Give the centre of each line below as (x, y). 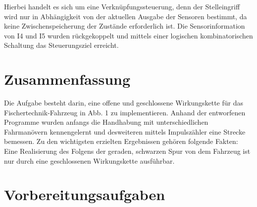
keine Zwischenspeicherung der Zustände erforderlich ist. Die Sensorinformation (125, 26)
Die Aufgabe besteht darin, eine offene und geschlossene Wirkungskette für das (124, 103)
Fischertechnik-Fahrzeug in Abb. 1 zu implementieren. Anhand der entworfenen (125, 112)
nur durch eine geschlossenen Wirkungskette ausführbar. (89, 160)
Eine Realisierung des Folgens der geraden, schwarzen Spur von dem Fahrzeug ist (127, 151)
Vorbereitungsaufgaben (85, 194)
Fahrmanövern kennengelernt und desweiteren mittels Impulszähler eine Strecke (125, 131)
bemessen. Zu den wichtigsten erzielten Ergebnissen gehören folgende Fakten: (121, 141)
